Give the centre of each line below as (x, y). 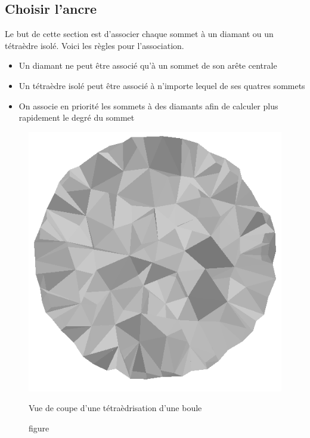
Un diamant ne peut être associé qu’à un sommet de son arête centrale (148, 65)
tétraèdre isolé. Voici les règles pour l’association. (94, 45)
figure (39, 428)
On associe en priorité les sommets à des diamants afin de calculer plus (148, 105)
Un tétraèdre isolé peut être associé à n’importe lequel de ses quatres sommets (162, 85)
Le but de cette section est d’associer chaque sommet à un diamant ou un (139, 34)
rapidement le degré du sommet (77, 117)
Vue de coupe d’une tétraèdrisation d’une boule (115, 408)
